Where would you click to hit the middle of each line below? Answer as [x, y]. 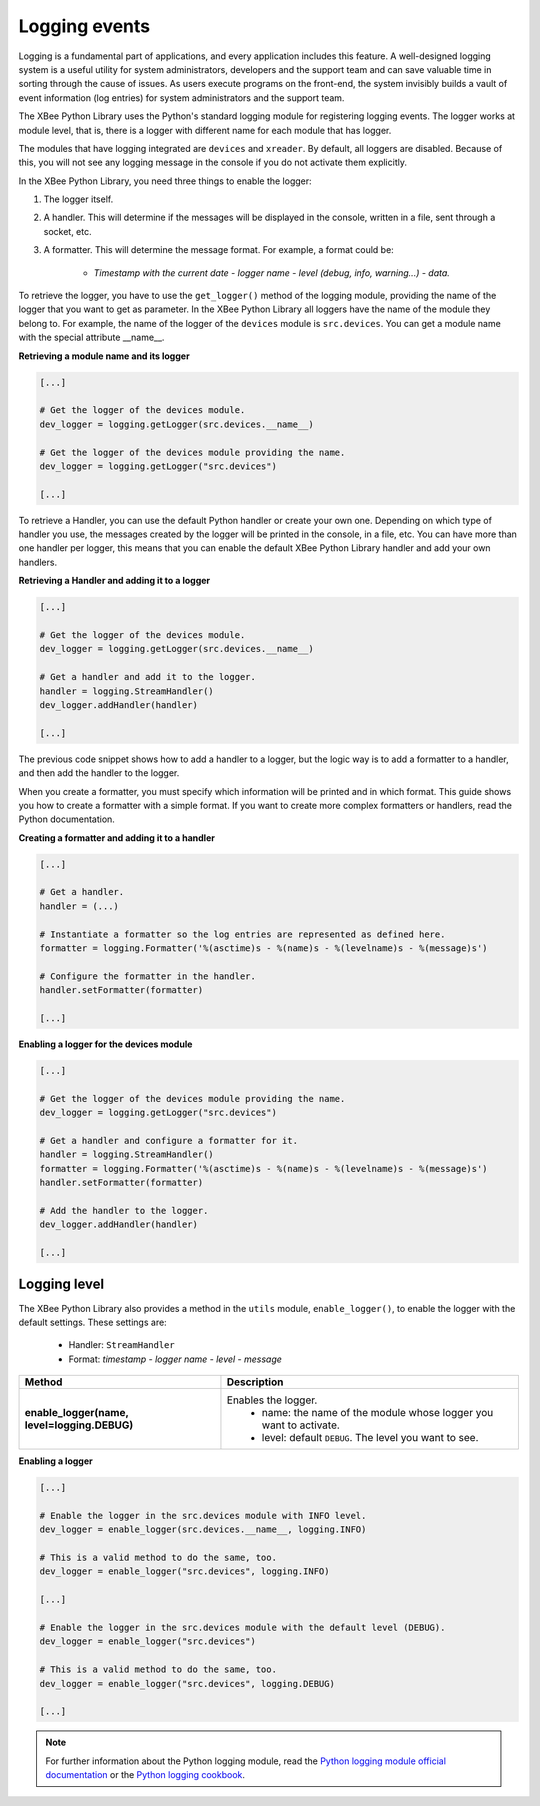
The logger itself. [78, 199]
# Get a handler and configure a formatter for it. [169, 1140]
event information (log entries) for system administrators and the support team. [181, 97]
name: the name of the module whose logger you [377, 1413]
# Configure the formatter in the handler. [148, 976]
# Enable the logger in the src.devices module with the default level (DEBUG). [242, 1627]
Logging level [61, 1284]
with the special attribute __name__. [91, 337]
